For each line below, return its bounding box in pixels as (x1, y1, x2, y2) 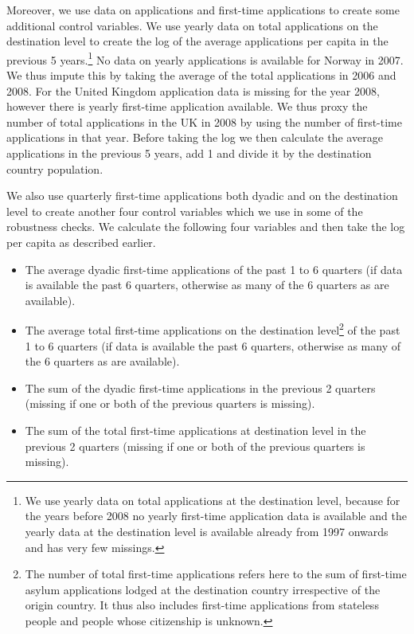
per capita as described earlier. (6, 233, 156, 250)
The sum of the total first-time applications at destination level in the (25, 421, 366, 438)
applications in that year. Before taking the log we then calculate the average (6, 129, 383, 146)
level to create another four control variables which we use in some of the (6, 202, 363, 219)
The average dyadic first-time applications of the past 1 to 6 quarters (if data (25, 260, 403, 277)
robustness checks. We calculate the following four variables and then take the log (6, 218, 405, 235)
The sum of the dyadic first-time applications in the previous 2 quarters (25, 379, 376, 396)
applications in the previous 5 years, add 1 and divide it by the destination (6, 145, 372, 161)
